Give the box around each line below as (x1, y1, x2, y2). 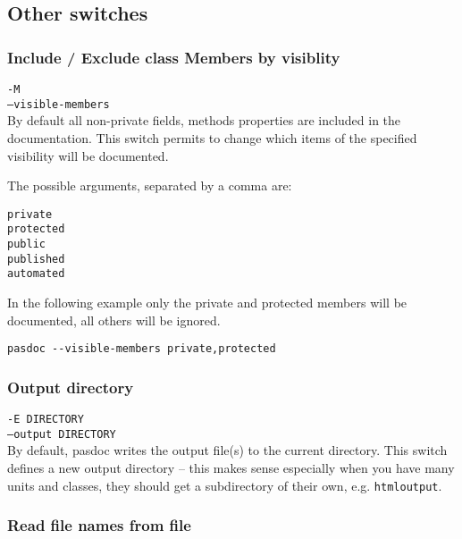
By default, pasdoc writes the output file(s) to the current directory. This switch (7, 441, 448, 459)
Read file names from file (7, 514, 191, 536)
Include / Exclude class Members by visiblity (7, 46, 340, 68)
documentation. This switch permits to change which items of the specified (7, 128, 417, 147)
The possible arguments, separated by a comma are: (7, 176, 292, 195)
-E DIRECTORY (7, 413, 84, 426)
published (7, 252, 65, 265)
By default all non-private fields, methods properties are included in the (7, 111, 401, 130)
